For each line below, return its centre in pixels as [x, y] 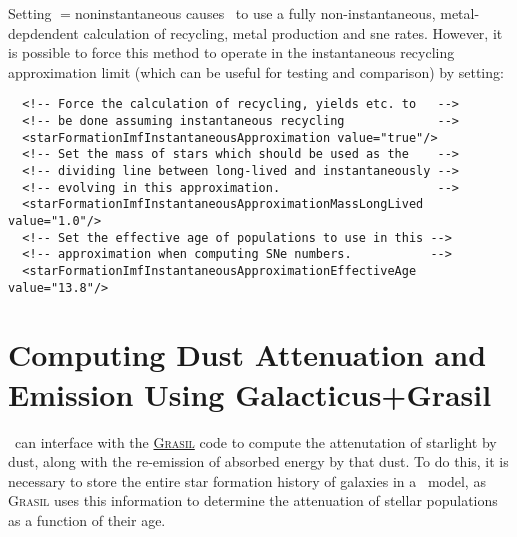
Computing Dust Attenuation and [247, 354]
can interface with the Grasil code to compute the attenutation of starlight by [255, 441]
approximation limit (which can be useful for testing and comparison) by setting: [256, 71]
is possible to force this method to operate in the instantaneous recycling [231, 52]
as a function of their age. [87, 519]
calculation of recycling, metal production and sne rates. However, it [293, 32]
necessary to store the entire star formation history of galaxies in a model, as [247, 480]
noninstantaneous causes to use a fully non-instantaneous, [255, 13]
